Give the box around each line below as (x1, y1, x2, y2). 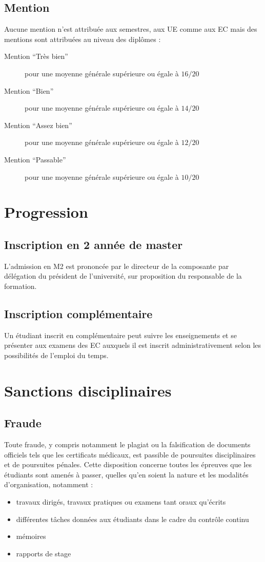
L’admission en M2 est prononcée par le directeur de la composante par (4, 260, 229, 271)
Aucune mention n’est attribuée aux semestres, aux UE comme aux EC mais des (4, 24, 257, 34)
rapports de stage (16, 548, 71, 558)
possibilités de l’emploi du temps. (4, 349, 109, 360)
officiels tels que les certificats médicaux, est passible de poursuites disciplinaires (4, 449, 256, 460)
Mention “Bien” (4, 85, 54, 96)
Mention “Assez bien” (4, 119, 72, 130)
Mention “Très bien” (4, 51, 68, 61)
